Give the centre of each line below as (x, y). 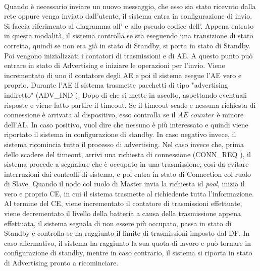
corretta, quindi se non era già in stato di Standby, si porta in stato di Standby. (127, 45)
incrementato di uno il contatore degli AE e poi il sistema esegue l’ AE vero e (123, 75)
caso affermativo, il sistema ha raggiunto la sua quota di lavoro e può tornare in (127, 243)
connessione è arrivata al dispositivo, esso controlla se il (90, 115)
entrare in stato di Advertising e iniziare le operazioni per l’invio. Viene (115, 65)
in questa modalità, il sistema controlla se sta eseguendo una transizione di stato (129, 36)
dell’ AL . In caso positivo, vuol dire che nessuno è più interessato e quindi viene (126, 124)
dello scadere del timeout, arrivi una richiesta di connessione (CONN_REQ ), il (127, 154)
